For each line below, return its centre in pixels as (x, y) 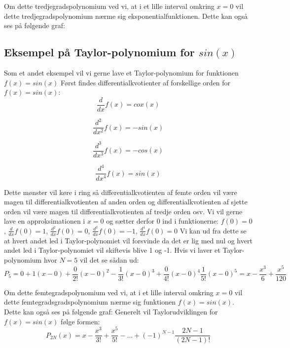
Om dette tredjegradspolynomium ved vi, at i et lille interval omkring (109, 6)
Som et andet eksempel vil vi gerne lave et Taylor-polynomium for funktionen (121, 72)
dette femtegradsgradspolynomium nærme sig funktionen (90, 302)
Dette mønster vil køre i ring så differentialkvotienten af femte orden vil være (121, 192)
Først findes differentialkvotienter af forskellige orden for (145, 82)
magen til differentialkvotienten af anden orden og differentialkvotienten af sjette (126, 202)
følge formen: (80, 321)
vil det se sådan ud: (109, 259)
